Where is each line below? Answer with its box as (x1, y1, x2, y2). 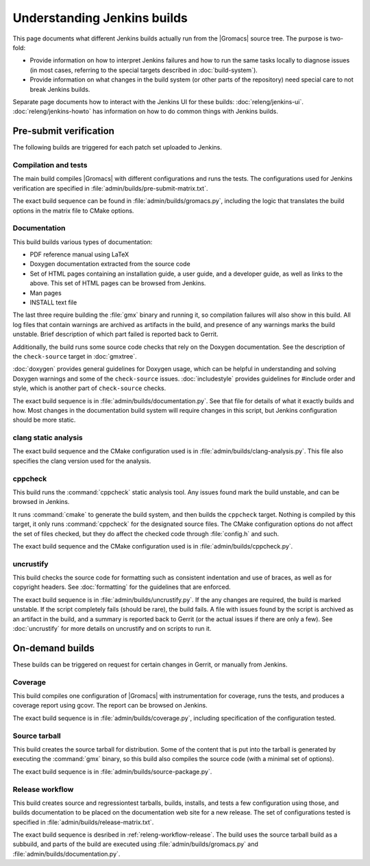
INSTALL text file (29, 298, 77, 306)
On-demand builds (12, 642, 95, 654)
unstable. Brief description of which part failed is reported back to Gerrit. (12, 330, 219, 339)
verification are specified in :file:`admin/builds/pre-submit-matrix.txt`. (12, 184, 208, 192)
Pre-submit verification (12, 125, 114, 137)
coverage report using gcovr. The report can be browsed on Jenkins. (12, 701, 208, 710)
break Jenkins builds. (29, 85, 90, 93)
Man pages (29, 289, 62, 297)
